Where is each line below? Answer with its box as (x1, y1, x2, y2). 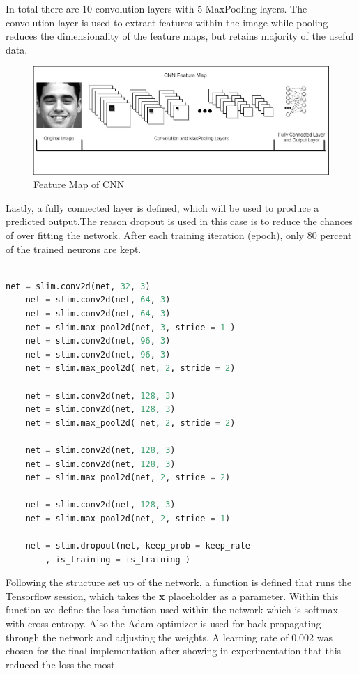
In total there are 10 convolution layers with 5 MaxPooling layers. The (6, 1, 307, 15)
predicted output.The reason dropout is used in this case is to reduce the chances (6, 214, 353, 229)
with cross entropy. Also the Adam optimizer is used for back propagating (6, 616, 321, 631)
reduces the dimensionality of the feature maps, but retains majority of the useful (6, 29, 354, 43)
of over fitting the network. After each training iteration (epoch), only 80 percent (6, 228, 352, 243)
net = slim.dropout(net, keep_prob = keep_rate (25, 541, 250, 551)
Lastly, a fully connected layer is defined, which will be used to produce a (6, 200, 319, 215)
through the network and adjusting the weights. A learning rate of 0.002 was (6, 629, 333, 644)
